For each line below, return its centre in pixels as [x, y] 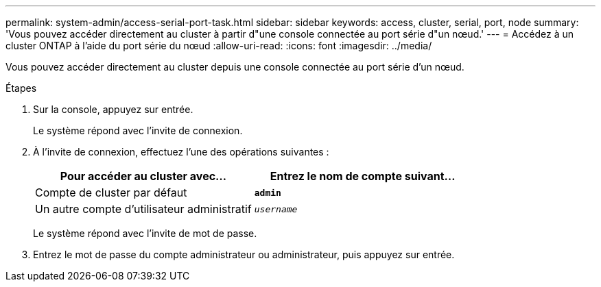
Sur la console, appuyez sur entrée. [113, 109]
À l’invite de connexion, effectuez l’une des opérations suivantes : [181, 152]
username [276, 209]
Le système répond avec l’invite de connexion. [138, 130]
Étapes [21, 88]
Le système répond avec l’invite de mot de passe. [145, 233]
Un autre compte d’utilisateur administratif [143, 209]
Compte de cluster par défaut [111, 192]
